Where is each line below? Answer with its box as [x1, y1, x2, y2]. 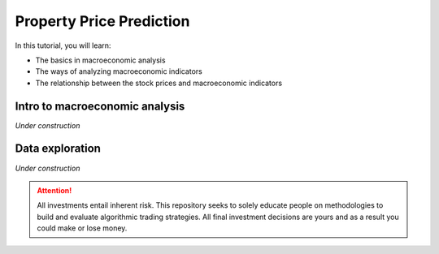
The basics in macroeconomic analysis [35, 55, 166, 65]
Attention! [37, 185, 72, 195]
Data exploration [15, 142, 102, 156]
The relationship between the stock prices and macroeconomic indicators [35, 78, 283, 88]
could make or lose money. [37, 223, 128, 233]
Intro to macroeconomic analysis [15, 99, 185, 113]
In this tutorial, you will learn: [15, 41, 111, 50]
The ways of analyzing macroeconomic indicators [35, 67, 202, 76]
